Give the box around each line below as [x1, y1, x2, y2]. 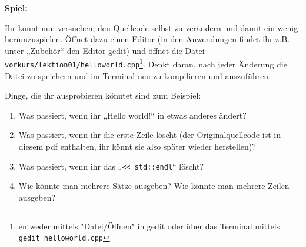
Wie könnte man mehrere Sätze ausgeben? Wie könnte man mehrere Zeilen [18, 180, 290, 192]
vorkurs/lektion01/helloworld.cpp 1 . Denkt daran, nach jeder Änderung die [5, 56, 287, 70]
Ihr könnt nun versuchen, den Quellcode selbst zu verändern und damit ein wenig [5, 21, 298, 33]
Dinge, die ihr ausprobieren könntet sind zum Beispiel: [5, 89, 201, 101]
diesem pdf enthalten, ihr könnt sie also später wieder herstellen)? [18, 140, 256, 153]
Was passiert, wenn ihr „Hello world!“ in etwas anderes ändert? [18, 109, 247, 121]
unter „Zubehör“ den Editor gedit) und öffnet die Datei [5, 44, 205, 56]
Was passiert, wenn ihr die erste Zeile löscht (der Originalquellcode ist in [18, 128, 281, 141]
